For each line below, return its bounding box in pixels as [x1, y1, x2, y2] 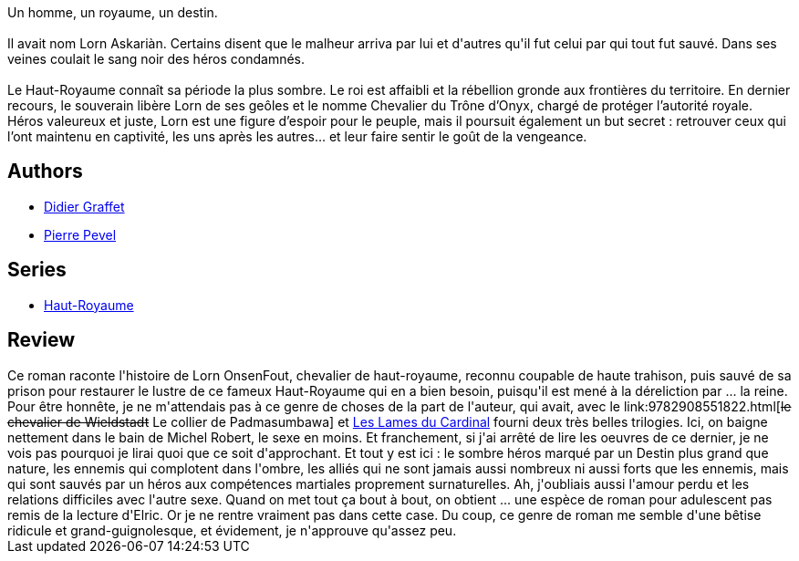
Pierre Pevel [44, 226, 117, 243]
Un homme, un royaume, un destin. [7, 5, 218, 20]
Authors [7, 160, 83, 183]
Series [7, 258, 67, 282]
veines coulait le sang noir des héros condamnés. [7, 51, 306, 67]
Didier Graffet [44, 198, 125, 214]
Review [7, 328, 76, 352]
